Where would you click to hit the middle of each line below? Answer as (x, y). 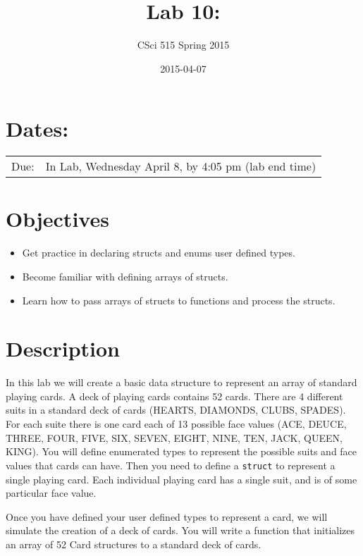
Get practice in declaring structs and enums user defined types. (159, 253)
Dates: (37, 129)
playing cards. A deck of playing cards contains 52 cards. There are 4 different (174, 396)
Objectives (57, 219)
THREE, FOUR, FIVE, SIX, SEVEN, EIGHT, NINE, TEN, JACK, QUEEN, (174, 437)
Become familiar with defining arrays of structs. (125, 276)
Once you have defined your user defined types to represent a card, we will (167, 516)
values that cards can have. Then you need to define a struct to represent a (171, 465)
